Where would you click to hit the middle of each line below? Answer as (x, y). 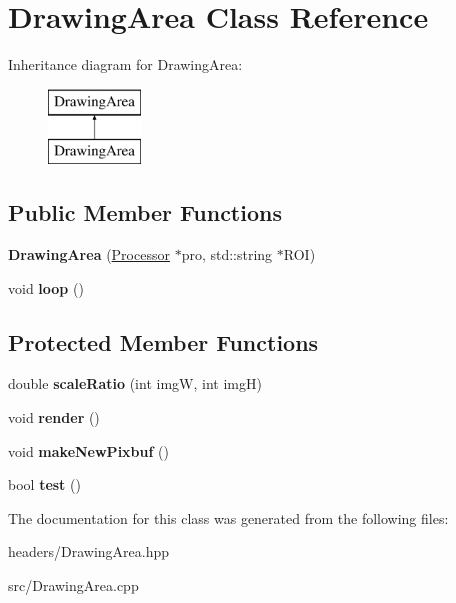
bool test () (44, 484)
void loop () (46, 287)
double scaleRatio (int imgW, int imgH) (135, 383)
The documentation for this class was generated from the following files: (228, 517)
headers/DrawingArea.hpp (89, 551)
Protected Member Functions (163, 341)
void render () (54, 417)
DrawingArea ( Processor (89, 254)
